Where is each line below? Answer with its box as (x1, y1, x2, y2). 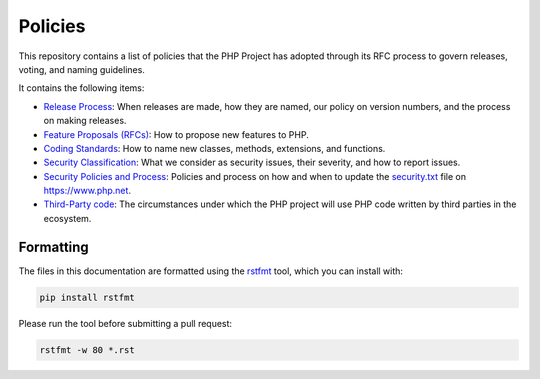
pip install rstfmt (39, 291, 135, 303)
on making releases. (43, 115, 127, 127)
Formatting (18, 238, 89, 255)
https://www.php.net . (43, 185, 132, 197)
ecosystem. (43, 212, 92, 224)
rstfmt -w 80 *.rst (39, 344, 135, 355)
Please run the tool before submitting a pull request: (18, 317, 233, 329)
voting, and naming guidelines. (18, 63, 145, 75)
